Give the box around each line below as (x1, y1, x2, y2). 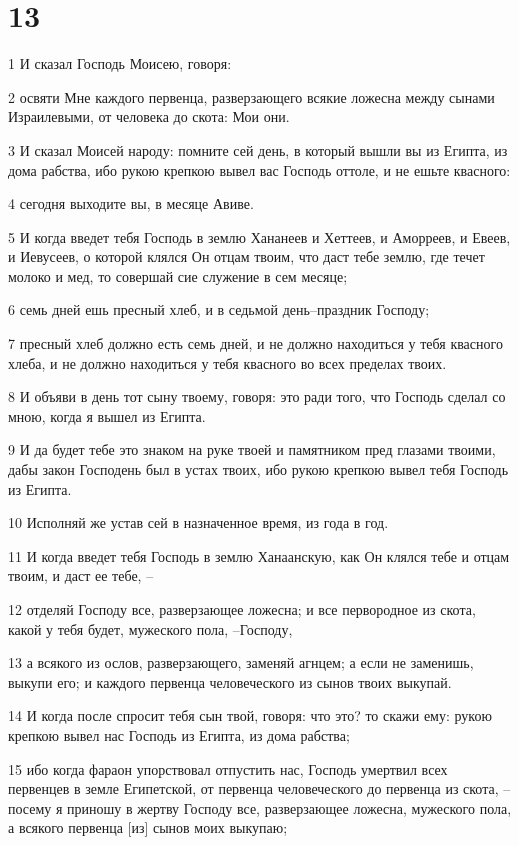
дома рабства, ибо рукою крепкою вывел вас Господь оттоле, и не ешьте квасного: (8, 159, 511, 180)
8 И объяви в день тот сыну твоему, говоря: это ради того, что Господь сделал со (8, 386, 506, 407)
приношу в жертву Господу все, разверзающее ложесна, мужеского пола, (67, 797, 512, 818)
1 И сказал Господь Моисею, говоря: (8, 53, 232, 74)
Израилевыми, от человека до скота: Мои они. (8, 106, 290, 127)
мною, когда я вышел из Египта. (8, 405, 206, 426)
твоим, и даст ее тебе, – (8, 565, 154, 586)
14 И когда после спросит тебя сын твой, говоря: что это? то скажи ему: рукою (8, 705, 492, 726)
